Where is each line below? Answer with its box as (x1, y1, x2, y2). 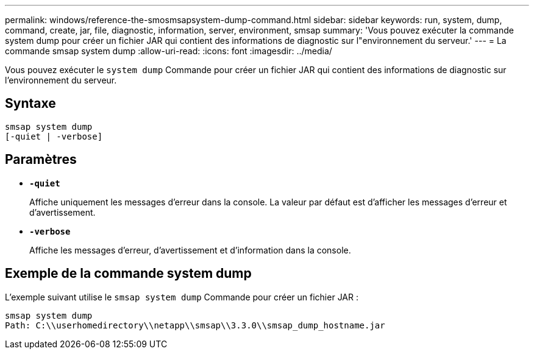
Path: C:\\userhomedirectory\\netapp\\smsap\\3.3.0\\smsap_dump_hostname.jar (5, 320, 385, 330)
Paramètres (5, 152, 77, 168)
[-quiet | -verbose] (5, 131, 103, 141)
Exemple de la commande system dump (5, 266, 252, 281)
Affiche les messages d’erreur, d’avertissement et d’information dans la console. (29, 244, 351, 255)
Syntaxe (5, 96, 56, 112)
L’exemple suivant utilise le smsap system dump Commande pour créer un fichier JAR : (5, 291, 358, 302)
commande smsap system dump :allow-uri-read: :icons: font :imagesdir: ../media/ (5, 46, 332, 56)
